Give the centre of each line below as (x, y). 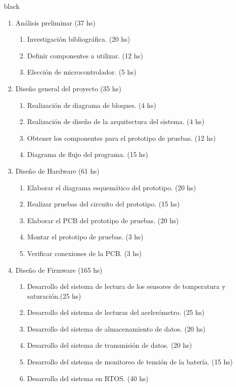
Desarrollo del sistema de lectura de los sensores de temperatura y (126, 286)
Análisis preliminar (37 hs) (56, 22)
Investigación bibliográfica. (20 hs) (79, 39)
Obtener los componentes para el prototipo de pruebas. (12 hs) (121, 138)
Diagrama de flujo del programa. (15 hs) (88, 154)
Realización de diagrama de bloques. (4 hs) (92, 105)
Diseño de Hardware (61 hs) (57, 170)
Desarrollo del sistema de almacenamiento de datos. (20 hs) (116, 328)
